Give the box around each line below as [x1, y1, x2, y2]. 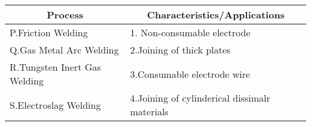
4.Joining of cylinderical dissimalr [130, 91, 270, 105]
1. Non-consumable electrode [130, 26, 251, 39]
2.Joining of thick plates [130, 43, 231, 56]
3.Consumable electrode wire [130, 67, 251, 81]
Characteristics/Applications [147, 8, 285, 21]
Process [47, 8, 84, 21]
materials [130, 105, 169, 118]
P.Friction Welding [10, 26, 88, 39]
